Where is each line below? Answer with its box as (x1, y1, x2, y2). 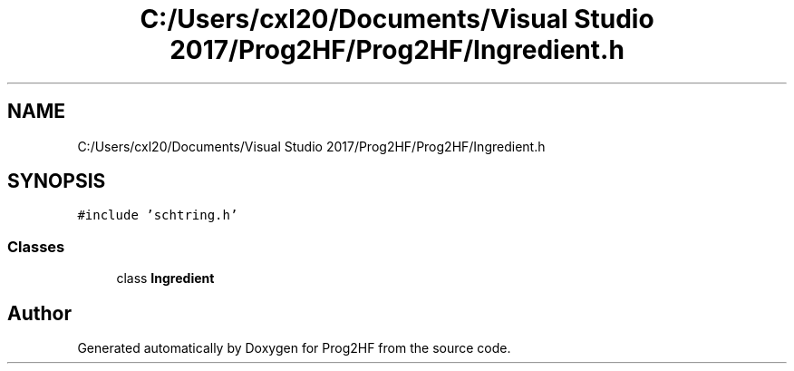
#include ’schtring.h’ (77, 208, 238, 223)
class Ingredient (116, 270, 215, 287)
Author (7, 301, 72, 325)
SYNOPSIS (7, 170, 106, 193)
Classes (7, 237, 65, 256)
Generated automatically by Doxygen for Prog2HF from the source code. (77, 340, 511, 356)
